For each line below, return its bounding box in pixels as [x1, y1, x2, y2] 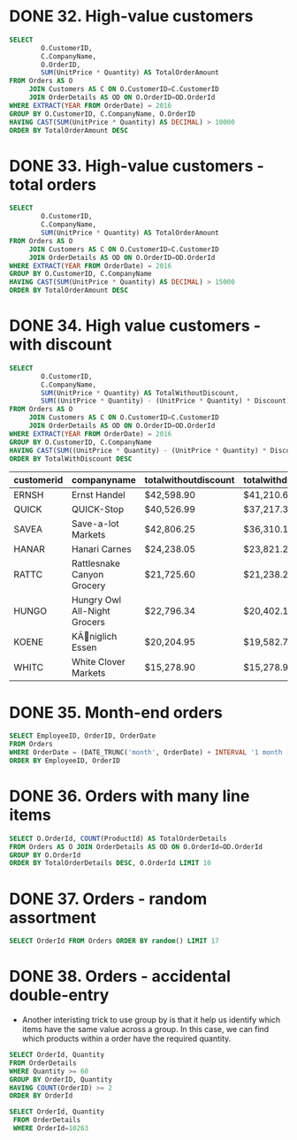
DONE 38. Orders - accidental [9, 967, 232, 987]
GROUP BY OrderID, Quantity [9, 1075, 113, 1084]
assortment [9, 907, 96, 928]
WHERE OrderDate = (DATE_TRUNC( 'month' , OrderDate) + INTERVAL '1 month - [9, 748, 291, 757]
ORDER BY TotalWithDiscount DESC [9, 454, 133, 463]
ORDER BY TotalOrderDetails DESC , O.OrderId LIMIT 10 [9, 859, 212, 868]
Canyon [72, 569, 104, 581]
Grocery [72, 579, 106, 592]
